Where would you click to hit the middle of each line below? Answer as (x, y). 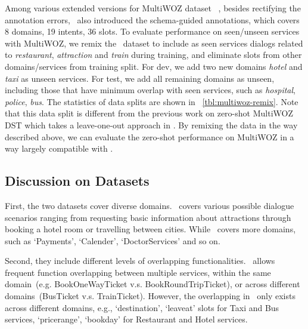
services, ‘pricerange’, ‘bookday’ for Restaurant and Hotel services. (126, 319)
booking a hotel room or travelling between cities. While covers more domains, (150, 229)
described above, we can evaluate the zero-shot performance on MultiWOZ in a (150, 136)
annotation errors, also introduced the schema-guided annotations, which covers (152, 19)
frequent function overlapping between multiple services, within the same (138, 272)
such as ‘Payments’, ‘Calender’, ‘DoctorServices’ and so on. (113, 240)
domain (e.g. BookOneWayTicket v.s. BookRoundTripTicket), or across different (153, 284)
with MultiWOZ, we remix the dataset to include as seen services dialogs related (154, 43)
